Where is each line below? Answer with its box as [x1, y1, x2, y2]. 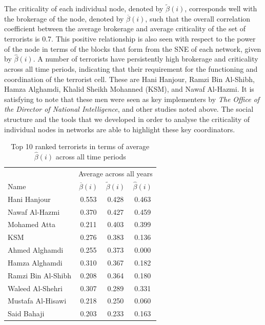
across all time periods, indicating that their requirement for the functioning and [4, 64, 258, 74]
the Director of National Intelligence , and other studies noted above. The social [4, 104, 254, 114]
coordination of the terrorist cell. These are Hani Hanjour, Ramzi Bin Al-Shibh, [4, 73, 255, 84]
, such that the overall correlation [145, 13, 251, 24]
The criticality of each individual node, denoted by [4, 3, 164, 14]
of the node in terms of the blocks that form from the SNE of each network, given [4, 43, 261, 54]
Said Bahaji [8, 308, 45, 319]
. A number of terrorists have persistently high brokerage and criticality [33, 53, 258, 64]
